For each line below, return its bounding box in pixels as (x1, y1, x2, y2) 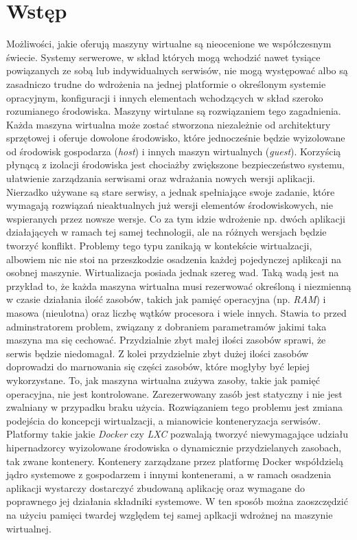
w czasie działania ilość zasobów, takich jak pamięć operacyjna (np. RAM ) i (6, 292, 326, 306)
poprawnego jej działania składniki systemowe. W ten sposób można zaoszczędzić (6, 494, 348, 508)
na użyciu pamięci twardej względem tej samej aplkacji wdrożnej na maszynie (6, 507, 333, 521)
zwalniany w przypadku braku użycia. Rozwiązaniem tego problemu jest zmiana (6, 400, 343, 414)
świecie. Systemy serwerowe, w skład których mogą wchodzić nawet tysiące (6, 49, 321, 64)
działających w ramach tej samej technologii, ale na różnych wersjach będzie (6, 225, 327, 239)
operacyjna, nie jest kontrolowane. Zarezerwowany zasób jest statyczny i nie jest (6, 386, 343, 401)
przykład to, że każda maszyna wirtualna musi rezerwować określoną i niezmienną (6, 278, 352, 293)
